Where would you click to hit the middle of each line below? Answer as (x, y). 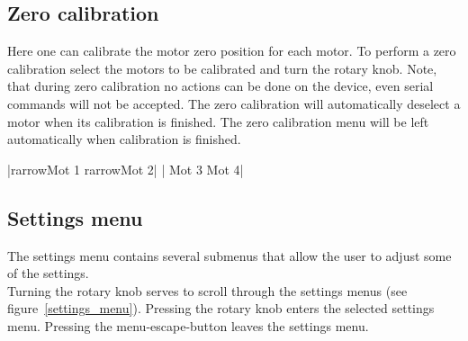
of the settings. (48, 273)
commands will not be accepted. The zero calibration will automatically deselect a (234, 103)
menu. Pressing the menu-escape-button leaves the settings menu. (188, 325)
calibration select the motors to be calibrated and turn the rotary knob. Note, (222, 68)
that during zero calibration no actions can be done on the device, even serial (220, 86)
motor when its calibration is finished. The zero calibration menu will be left (218, 121)
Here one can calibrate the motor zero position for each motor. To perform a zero (232, 51)
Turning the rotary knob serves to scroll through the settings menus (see (207, 290)
